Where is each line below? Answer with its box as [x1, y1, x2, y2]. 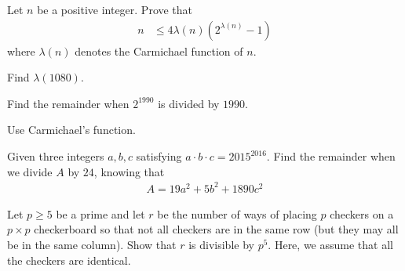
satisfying [136, 148, 182, 164]
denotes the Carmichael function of [75, 42, 243, 59]
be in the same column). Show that [7, 236, 177, 252]
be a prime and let [56, 205, 145, 222]
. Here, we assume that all [268, 236, 393, 252]
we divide [7, 163, 53, 179]
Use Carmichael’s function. [7, 121, 136, 138]
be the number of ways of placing [157, 205, 317, 222]
